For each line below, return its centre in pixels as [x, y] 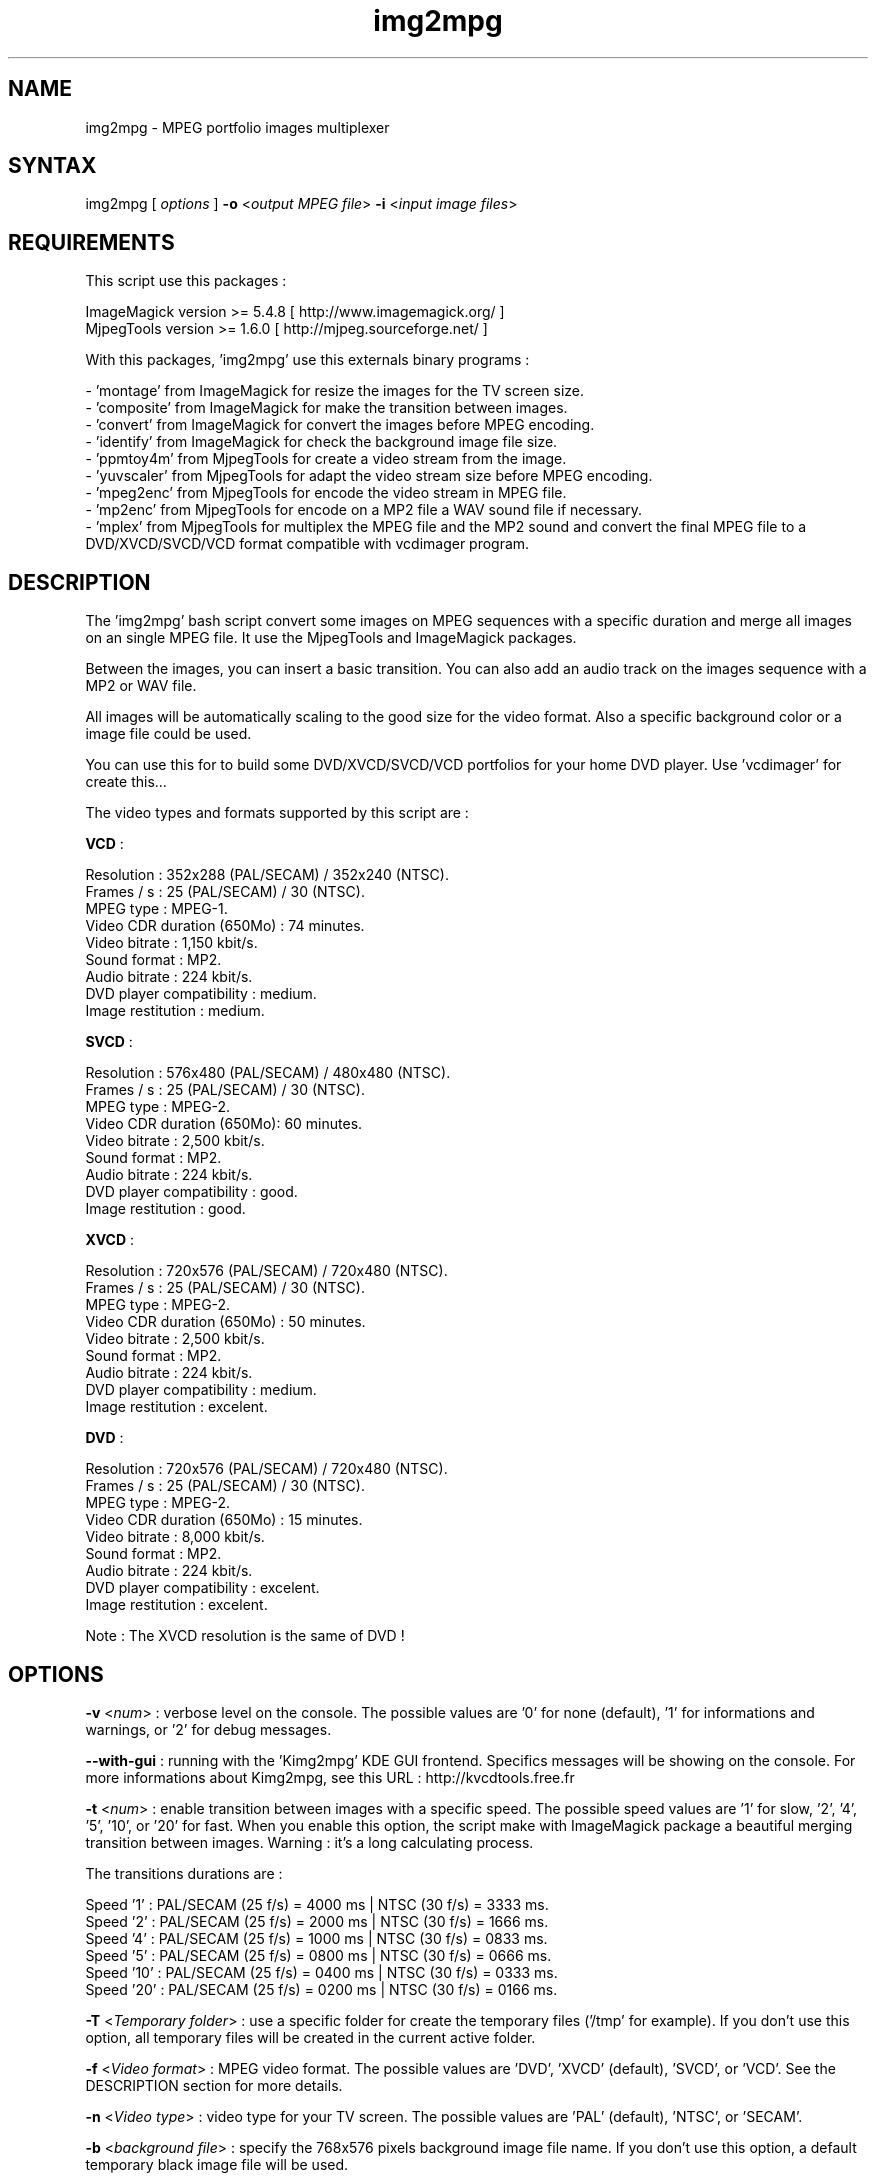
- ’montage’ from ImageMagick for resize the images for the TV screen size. [335, 391]
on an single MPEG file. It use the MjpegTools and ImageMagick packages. [331, 638]
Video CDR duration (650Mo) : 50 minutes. [225, 1322]
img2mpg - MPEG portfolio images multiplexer [237, 127]
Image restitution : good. [165, 1209]
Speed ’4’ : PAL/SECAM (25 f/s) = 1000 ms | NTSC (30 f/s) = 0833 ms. [316, 1938]
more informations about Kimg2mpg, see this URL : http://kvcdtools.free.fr [330, 1777]
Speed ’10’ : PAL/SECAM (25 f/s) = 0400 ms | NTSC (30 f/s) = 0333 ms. [321, 1972]
